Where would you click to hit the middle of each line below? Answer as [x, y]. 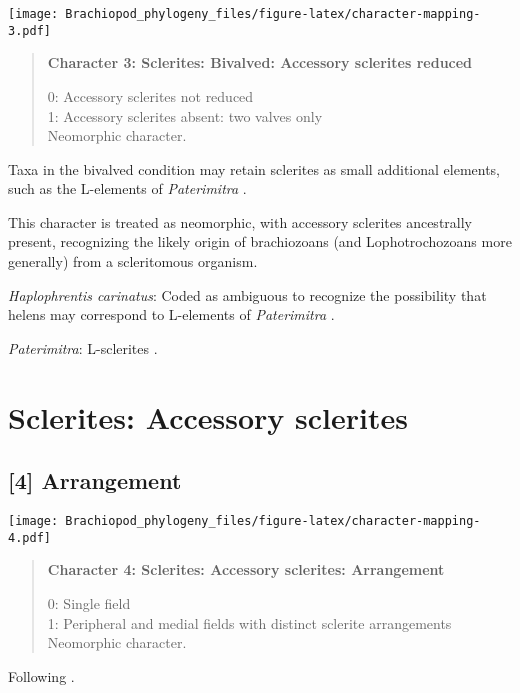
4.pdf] [29, 537]
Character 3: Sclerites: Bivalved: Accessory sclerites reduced [260, 62]
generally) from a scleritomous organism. [133, 261]
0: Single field [89, 602]
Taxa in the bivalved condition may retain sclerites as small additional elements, [254, 168]
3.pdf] [29, 30]
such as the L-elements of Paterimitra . [127, 188]
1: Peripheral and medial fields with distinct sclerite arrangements [249, 622]
